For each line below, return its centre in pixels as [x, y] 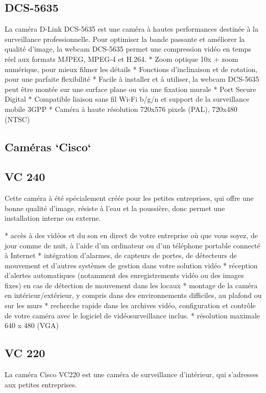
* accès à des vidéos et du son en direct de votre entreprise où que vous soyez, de [131, 235]
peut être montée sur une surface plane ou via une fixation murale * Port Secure [130, 89]
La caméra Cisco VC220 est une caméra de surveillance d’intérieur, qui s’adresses [132, 374]
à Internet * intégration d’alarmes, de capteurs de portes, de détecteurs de [121, 255]
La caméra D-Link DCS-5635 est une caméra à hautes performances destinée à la [131, 29]
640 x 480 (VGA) [32, 325]
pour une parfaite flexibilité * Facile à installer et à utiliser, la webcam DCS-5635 [132, 79]
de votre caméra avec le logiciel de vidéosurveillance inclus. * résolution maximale [132, 315]
